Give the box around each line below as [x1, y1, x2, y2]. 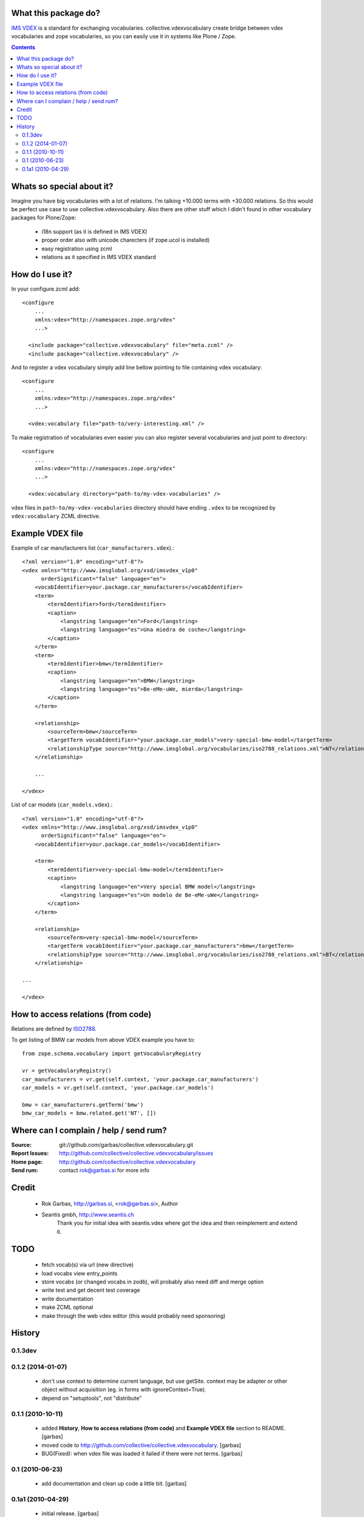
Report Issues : [11, 1150, 49, 1157]
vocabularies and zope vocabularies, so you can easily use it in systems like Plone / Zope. [11, 32, 237, 39]
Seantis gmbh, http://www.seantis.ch [41, 1211, 135, 1218]
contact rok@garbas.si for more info [59, 1167, 150, 1174]
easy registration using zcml [41, 245, 112, 252]
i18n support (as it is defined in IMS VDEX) [41, 228, 148, 235]
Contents [11, 44, 36, 51]
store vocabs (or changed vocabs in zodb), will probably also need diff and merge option [41, 1278, 264, 1285]
